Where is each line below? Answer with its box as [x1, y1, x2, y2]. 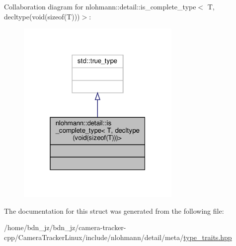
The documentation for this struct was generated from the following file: [4, 205, 224, 216]
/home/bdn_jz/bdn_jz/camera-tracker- [4, 222, 126, 233]
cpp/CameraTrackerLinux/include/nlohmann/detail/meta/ [4, 232, 184, 242]
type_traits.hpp [183, 232, 232, 242]
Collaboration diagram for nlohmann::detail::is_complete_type [4, 1, 196, 11]
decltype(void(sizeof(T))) [4, 11, 80, 21]
